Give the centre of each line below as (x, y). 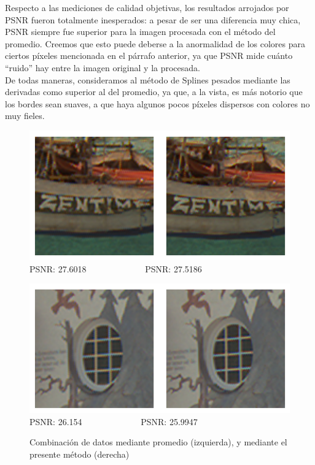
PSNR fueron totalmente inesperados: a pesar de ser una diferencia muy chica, (153, 19)
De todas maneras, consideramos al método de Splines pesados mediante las (148, 79)
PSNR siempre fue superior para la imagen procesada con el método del (140, 32)
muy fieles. (25, 116)
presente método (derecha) (80, 454)
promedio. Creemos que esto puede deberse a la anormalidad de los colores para (155, 43)
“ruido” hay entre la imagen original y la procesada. (103, 67)
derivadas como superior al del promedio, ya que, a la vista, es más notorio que (154, 92)
